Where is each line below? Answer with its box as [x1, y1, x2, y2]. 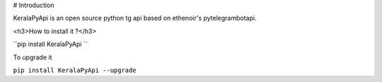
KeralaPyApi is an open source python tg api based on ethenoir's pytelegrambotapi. [13, 14, 257, 23]
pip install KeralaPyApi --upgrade [13, 66, 137, 74]
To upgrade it [13, 53, 52, 61]
